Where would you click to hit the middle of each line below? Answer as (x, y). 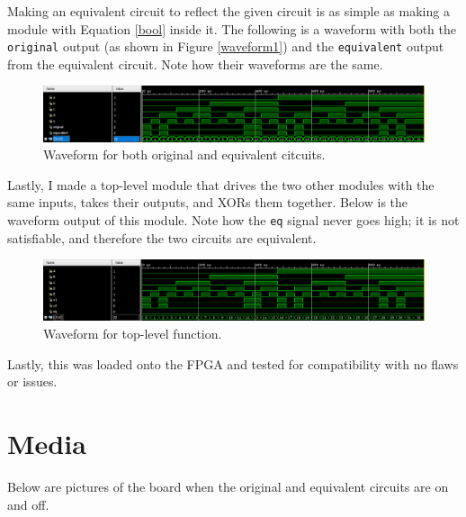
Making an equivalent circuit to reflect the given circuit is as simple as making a (229, 11)
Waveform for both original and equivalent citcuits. (184, 154)
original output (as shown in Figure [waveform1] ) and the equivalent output (226, 46)
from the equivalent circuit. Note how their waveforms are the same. (195, 63)
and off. (28, 504)
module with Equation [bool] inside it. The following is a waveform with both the (232, 28)
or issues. (32, 381)
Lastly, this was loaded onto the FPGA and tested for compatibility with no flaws (233, 363)
